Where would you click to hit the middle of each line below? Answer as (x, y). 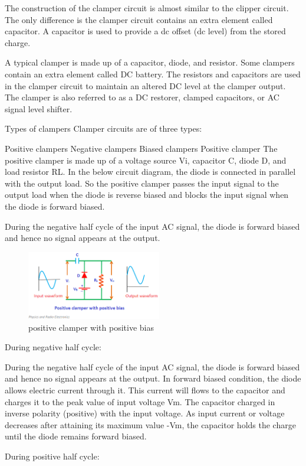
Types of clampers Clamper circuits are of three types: (103, 128)
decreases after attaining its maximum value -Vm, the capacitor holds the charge (150, 424)
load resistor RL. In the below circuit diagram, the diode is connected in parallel (150, 172)
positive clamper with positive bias (91, 327)
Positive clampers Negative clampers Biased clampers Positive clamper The (141, 148)
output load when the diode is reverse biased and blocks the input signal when (147, 195)
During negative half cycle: (53, 347)
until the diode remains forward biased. (76, 436)
